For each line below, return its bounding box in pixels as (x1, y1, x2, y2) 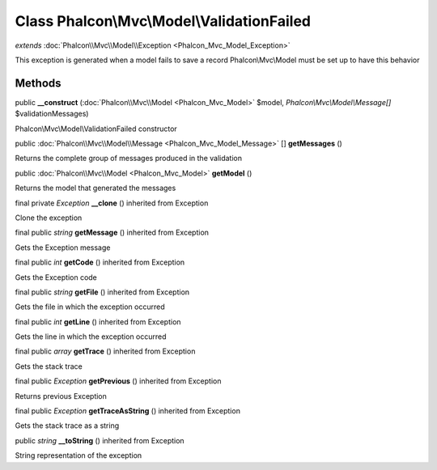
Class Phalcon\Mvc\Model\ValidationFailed (15, 12, 312, 30)
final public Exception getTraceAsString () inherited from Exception (15, 406, 240, 416)
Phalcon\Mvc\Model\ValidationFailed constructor (15, 124, 177, 133)
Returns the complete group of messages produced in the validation (15, 154, 243, 163)
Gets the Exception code (15, 272, 97, 282)
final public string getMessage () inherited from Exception (15, 227, 210, 238)
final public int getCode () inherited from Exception (15, 257, 185, 267)
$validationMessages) (15, 109, 89, 119)
